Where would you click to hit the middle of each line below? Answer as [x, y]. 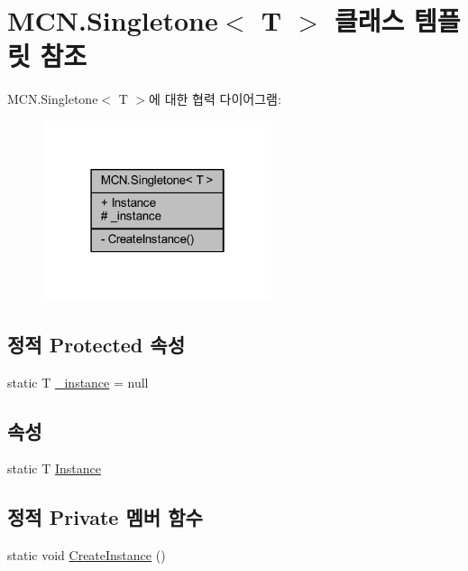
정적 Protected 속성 [96, 344]
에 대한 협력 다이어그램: [215, 99]
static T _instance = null [78, 382]
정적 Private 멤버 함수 [105, 517]
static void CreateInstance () [87, 555]
